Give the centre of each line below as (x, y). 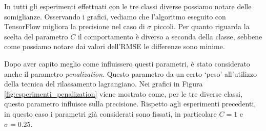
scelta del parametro (36, 36)
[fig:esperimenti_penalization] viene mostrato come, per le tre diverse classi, (123, 93)
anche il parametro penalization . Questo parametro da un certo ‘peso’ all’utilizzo (130, 73)
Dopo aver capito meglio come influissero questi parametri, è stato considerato (127, 63)
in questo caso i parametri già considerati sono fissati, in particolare (110, 113)
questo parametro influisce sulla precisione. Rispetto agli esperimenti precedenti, (130, 104)
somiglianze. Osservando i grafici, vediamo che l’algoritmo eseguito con (115, 16)
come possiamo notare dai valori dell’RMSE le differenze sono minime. (115, 46)
